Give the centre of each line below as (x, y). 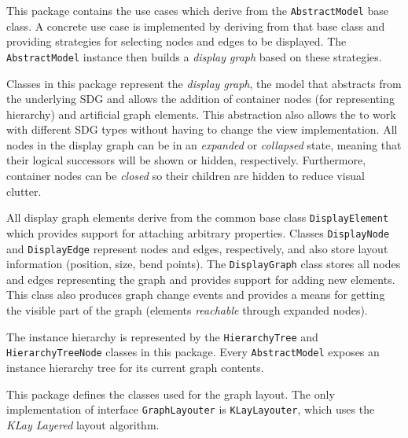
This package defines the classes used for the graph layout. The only (171, 394)
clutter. (24, 191)
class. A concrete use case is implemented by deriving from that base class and (196, 26)
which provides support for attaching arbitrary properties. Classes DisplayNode (198, 232)
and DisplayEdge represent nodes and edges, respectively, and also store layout (197, 248)
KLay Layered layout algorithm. (83, 424)
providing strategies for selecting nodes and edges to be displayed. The (176, 41)
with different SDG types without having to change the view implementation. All (202, 129)
